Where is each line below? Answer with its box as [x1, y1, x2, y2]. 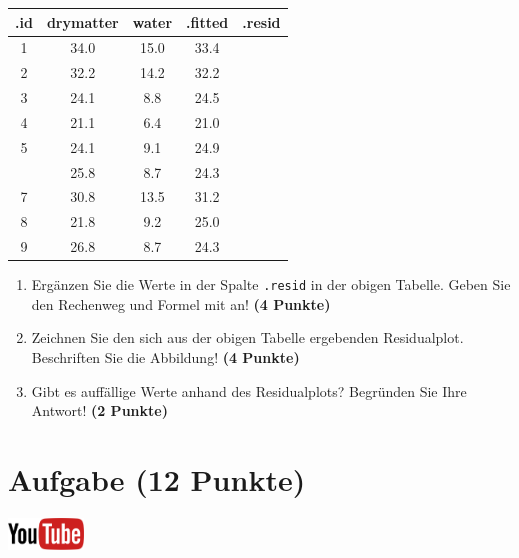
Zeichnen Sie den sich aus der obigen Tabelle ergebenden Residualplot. [31, 327, 464, 348]
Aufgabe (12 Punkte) [8, 459, 306, 499]
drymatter [46, 11, 119, 32]
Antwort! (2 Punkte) [31, 400, 168, 421]
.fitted [186, 11, 229, 32]
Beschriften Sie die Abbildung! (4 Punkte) [31, 347, 300, 368]
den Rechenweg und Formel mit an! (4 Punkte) [31, 293, 331, 314]
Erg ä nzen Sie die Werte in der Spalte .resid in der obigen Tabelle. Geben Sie [31, 274, 511, 295]
